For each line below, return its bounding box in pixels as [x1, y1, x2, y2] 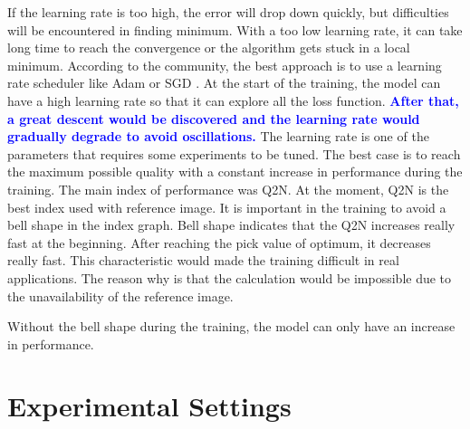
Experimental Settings [7, 387, 292, 424]
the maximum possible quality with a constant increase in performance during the [7, 162, 463, 181]
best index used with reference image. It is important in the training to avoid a [7, 197, 446, 216]
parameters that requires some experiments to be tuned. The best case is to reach [7, 144, 461, 163]
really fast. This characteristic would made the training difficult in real [7, 251, 399, 270]
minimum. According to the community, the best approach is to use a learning [7, 55, 442, 74]
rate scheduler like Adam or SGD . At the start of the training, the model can [7, 73, 441, 92]
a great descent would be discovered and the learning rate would [7, 109, 420, 128]
